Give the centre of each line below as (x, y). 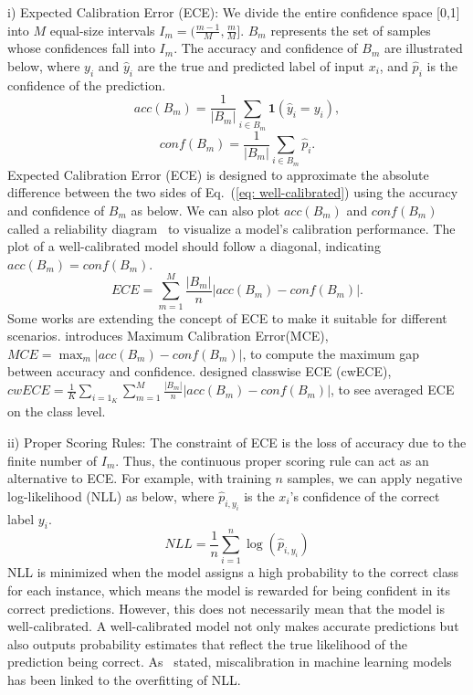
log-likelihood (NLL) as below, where (111, 495)
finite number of (53, 460)
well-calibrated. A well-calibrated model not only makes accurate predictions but (233, 626)
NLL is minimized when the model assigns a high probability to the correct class (233, 572)
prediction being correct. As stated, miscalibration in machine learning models (230, 662)
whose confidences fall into (81, 48)
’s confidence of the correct (365, 495)
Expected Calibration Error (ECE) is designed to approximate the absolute (218, 174)
